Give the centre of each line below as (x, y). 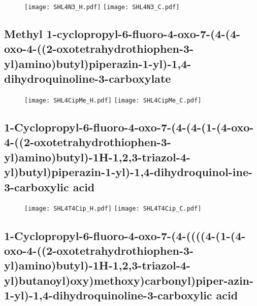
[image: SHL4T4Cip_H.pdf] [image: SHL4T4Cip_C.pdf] (113, 209)
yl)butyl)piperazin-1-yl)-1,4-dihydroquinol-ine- (128, 172)
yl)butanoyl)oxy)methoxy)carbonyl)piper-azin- (129, 280)
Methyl (23, 34)
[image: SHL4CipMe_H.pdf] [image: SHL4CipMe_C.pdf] (113, 101)
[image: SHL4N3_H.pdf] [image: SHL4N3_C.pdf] (102, 7)
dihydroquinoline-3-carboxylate (88, 78)
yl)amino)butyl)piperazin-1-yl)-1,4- (98, 63)
